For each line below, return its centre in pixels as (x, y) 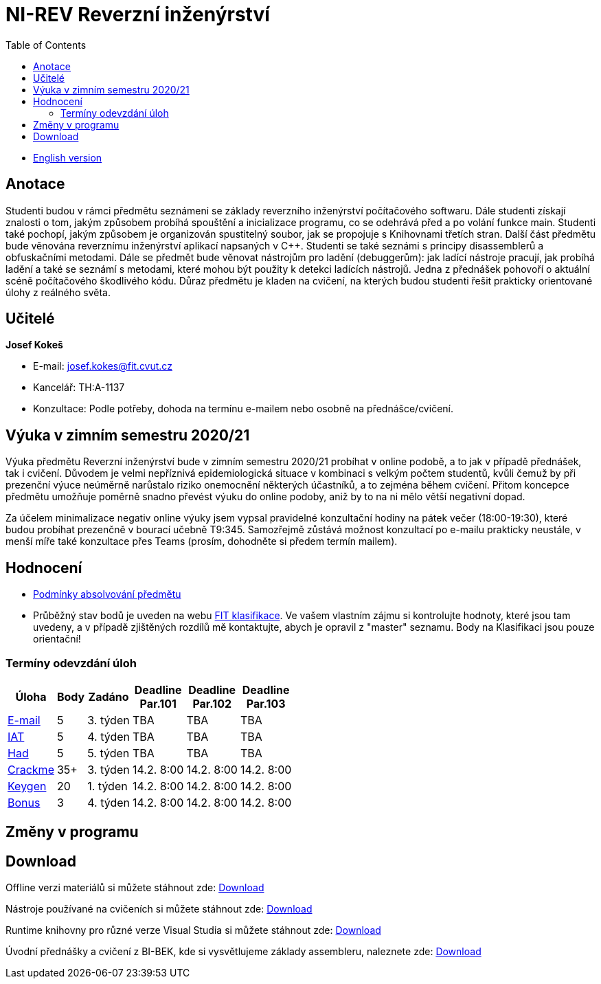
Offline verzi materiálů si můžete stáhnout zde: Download (135, 888)
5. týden (109, 753)
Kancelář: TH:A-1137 (79, 388)
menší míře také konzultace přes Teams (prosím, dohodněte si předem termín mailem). (202, 541)
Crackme (31, 769)
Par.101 (158, 703)
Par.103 (266, 703)
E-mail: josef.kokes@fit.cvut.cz (103, 366)
